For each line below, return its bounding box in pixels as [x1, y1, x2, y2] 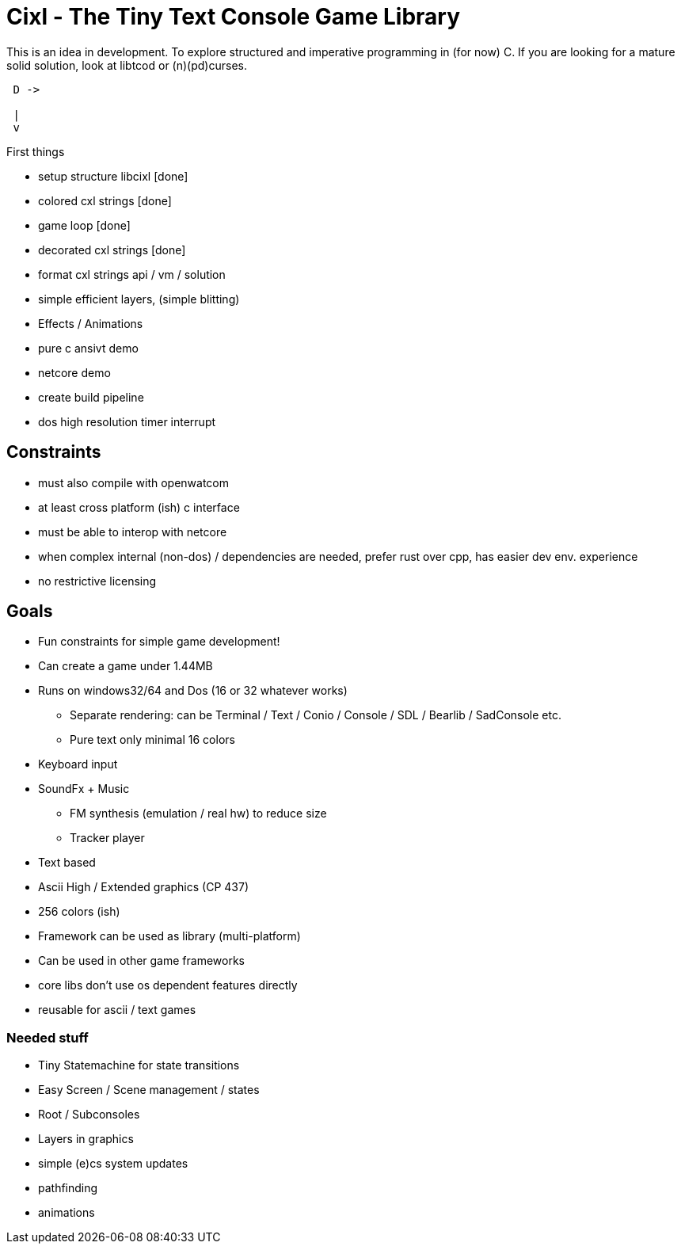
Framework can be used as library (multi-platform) [38, 929, 301, 943]
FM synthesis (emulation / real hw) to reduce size [70, 806, 327, 821]
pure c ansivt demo [38, 341, 139, 355]
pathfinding [38, 1181, 98, 1195]
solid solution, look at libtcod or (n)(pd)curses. [6, 58, 247, 72]
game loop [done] [38, 218, 131, 232]
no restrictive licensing [38, 574, 157, 588]
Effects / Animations [38, 316, 143, 330]
